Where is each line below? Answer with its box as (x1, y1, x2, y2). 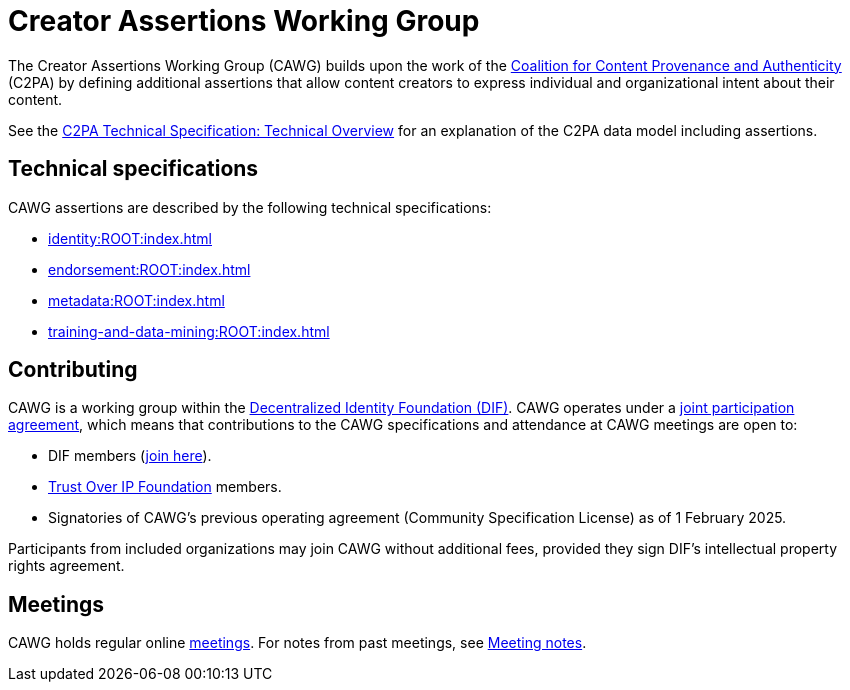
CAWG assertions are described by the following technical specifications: (8, 198, 492, 216)
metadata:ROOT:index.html (48, 291, 225, 309)
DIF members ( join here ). (48, 447, 212, 465)
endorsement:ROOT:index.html (48, 260, 251, 278)
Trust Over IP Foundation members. (48, 478, 282, 496)
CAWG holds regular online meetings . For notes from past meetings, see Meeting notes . (8, 634, 587, 652)
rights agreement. (8, 557, 125, 575)
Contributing (8, 357, 138, 383)
